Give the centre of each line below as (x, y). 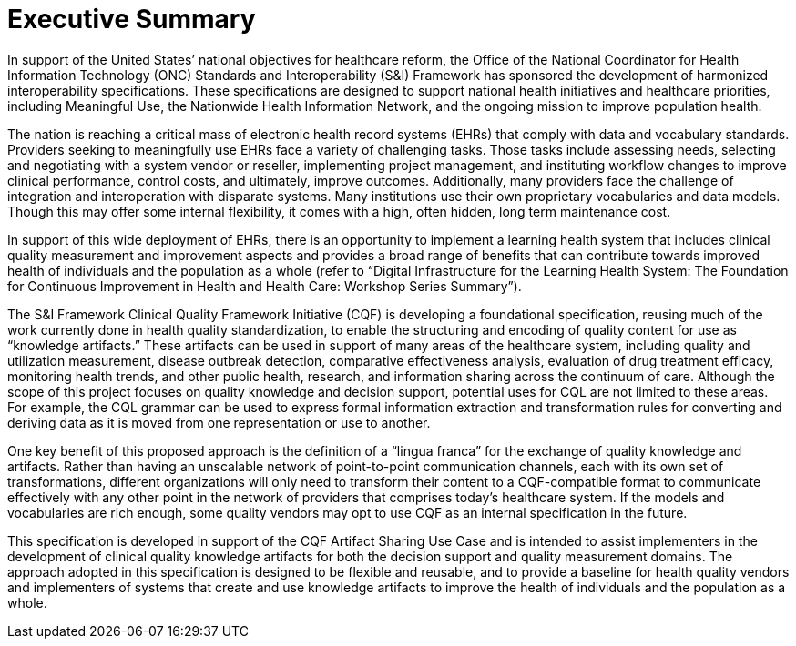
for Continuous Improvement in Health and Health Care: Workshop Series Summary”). (265, 286)
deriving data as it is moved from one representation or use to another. (219, 422)
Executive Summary (132, 19)
